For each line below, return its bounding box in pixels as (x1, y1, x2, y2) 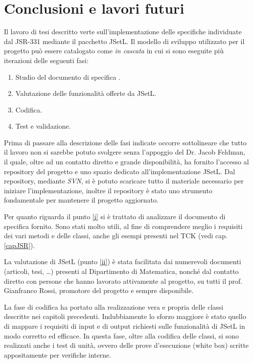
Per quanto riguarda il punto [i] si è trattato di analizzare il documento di (4, 211, 226, 222)
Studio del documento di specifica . (15, 71, 121, 82)
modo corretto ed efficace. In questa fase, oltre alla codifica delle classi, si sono (4, 330, 239, 340)
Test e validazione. (15, 121, 71, 131)
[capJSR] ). (4, 240, 35, 250)
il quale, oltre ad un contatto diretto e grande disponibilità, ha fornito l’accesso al (4, 157, 249, 167)
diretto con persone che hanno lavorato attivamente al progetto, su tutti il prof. (4, 275, 243, 286)
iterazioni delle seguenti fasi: (4, 55, 89, 65)
